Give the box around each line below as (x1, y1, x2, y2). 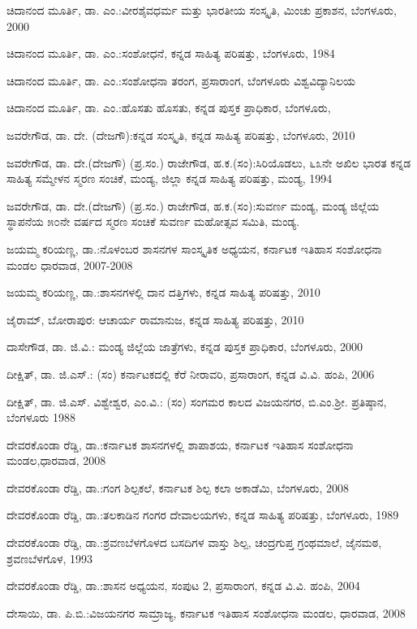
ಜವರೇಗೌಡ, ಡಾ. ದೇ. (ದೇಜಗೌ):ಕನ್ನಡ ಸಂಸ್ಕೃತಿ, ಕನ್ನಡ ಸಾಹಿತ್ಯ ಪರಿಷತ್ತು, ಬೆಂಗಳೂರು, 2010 (6, 126, 355, 143)
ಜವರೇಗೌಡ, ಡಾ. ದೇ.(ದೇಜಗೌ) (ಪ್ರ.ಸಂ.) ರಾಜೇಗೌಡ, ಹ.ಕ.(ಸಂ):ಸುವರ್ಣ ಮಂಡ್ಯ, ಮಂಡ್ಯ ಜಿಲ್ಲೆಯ (6, 197, 380, 214)
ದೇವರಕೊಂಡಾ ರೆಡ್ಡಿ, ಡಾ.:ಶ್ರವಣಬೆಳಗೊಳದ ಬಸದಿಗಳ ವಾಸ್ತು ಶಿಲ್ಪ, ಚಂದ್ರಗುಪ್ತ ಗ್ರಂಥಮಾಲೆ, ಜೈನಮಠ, (6, 534, 382, 551)
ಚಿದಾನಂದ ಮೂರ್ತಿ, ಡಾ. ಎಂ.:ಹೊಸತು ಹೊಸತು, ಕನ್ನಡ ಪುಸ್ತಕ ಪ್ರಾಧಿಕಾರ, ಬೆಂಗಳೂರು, (6, 99, 331, 116)
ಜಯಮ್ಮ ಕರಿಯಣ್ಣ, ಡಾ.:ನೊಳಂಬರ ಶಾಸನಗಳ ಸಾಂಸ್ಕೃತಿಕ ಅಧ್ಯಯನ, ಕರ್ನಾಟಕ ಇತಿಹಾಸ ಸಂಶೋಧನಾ (6, 240, 382, 257)
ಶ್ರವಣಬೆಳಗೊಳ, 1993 (6, 549, 93, 566)
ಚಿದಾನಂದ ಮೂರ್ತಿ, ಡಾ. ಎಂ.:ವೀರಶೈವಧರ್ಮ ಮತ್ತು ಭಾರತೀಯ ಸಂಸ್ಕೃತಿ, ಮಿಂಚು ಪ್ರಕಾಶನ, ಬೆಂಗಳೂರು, (6, 2, 397, 18)
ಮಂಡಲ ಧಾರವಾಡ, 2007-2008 (6, 256, 133, 273)
